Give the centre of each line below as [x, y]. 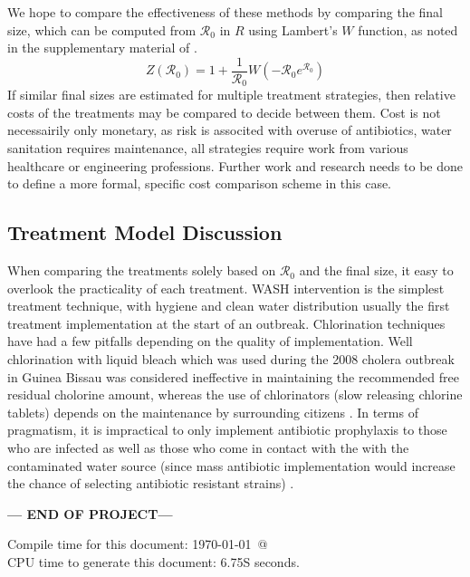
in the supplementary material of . [102, 48]
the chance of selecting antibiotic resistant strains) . [151, 483]
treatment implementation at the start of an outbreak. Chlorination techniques [226, 323]
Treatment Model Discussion [145, 232]
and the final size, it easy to [376, 270]
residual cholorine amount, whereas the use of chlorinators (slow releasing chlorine [235, 394]
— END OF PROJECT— [90, 513]
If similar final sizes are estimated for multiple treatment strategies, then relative [231, 95]
